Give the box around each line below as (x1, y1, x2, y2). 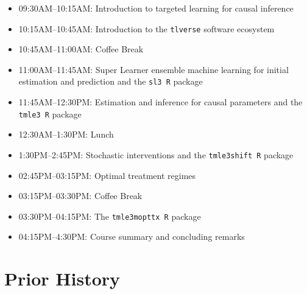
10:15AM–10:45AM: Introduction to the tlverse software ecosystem (18, 22, 275, 35)
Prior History (4, 266, 121, 291)
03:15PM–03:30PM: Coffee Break (18, 189, 143, 202)
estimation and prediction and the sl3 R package (18, 75, 203, 88)
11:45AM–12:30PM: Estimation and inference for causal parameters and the (18, 96, 303, 108)
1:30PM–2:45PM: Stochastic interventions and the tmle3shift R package (18, 148, 294, 161)
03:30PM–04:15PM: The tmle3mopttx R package (18, 209, 201, 222)
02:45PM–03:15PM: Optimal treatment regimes (18, 169, 196, 181)
